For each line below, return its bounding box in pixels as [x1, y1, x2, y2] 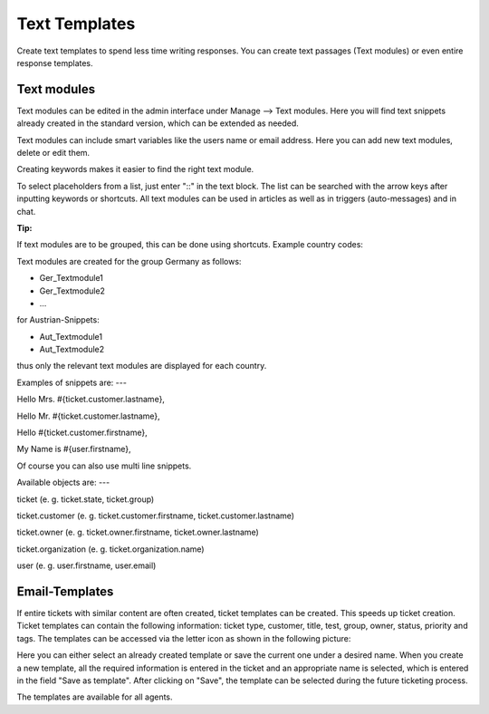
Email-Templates [16, 584, 114, 599]
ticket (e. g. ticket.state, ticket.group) [16, 494, 155, 505]
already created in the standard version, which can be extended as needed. [16, 118, 299, 129]
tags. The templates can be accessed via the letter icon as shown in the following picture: [16, 632, 351, 643]
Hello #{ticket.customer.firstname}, [16, 427, 149, 439]
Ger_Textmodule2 [39, 285, 106, 296]
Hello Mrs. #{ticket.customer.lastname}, [16, 394, 165, 405]
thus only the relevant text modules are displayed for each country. [16, 361, 267, 371]
